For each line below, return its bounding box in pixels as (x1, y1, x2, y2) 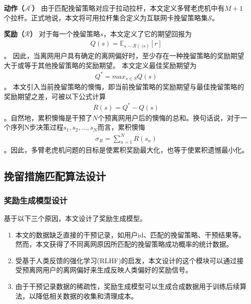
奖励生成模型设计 (4, 194, 67, 206)
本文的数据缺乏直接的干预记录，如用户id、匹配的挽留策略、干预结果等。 (15, 229, 246, 239)
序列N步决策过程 (10, 122, 64, 132)
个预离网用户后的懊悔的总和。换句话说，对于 (98, 112, 241, 122)
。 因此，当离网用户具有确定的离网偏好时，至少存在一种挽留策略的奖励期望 (4, 51, 244, 60)
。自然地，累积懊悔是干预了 (4, 112, 92, 122)
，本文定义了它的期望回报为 (103, 29, 192, 39)
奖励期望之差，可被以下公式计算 (4, 91, 106, 101)
